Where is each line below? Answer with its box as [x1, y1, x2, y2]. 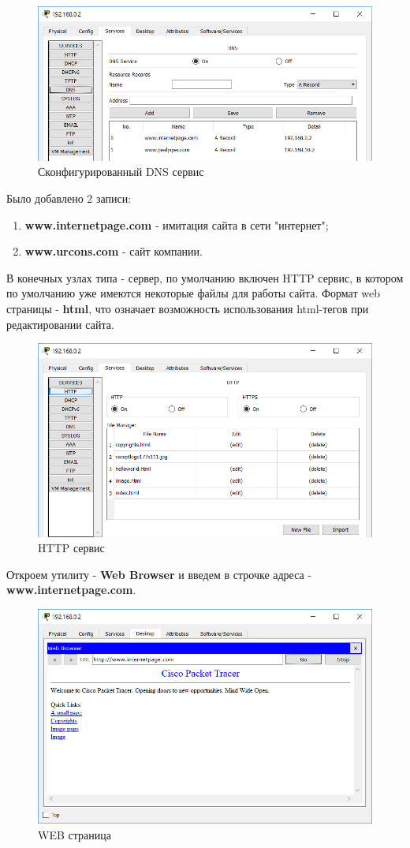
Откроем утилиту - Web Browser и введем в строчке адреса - [6, 566, 312, 582]
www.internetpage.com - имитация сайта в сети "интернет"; [24, 216, 329, 233]
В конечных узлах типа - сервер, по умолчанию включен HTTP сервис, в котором [6, 269, 404, 286]
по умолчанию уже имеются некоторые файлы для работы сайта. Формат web [6, 285, 380, 301]
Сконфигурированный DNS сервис [38, 163, 204, 180]
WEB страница [38, 826, 111, 842]
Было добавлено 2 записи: [6, 189, 132, 206]
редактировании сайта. [6, 316, 114, 332]
